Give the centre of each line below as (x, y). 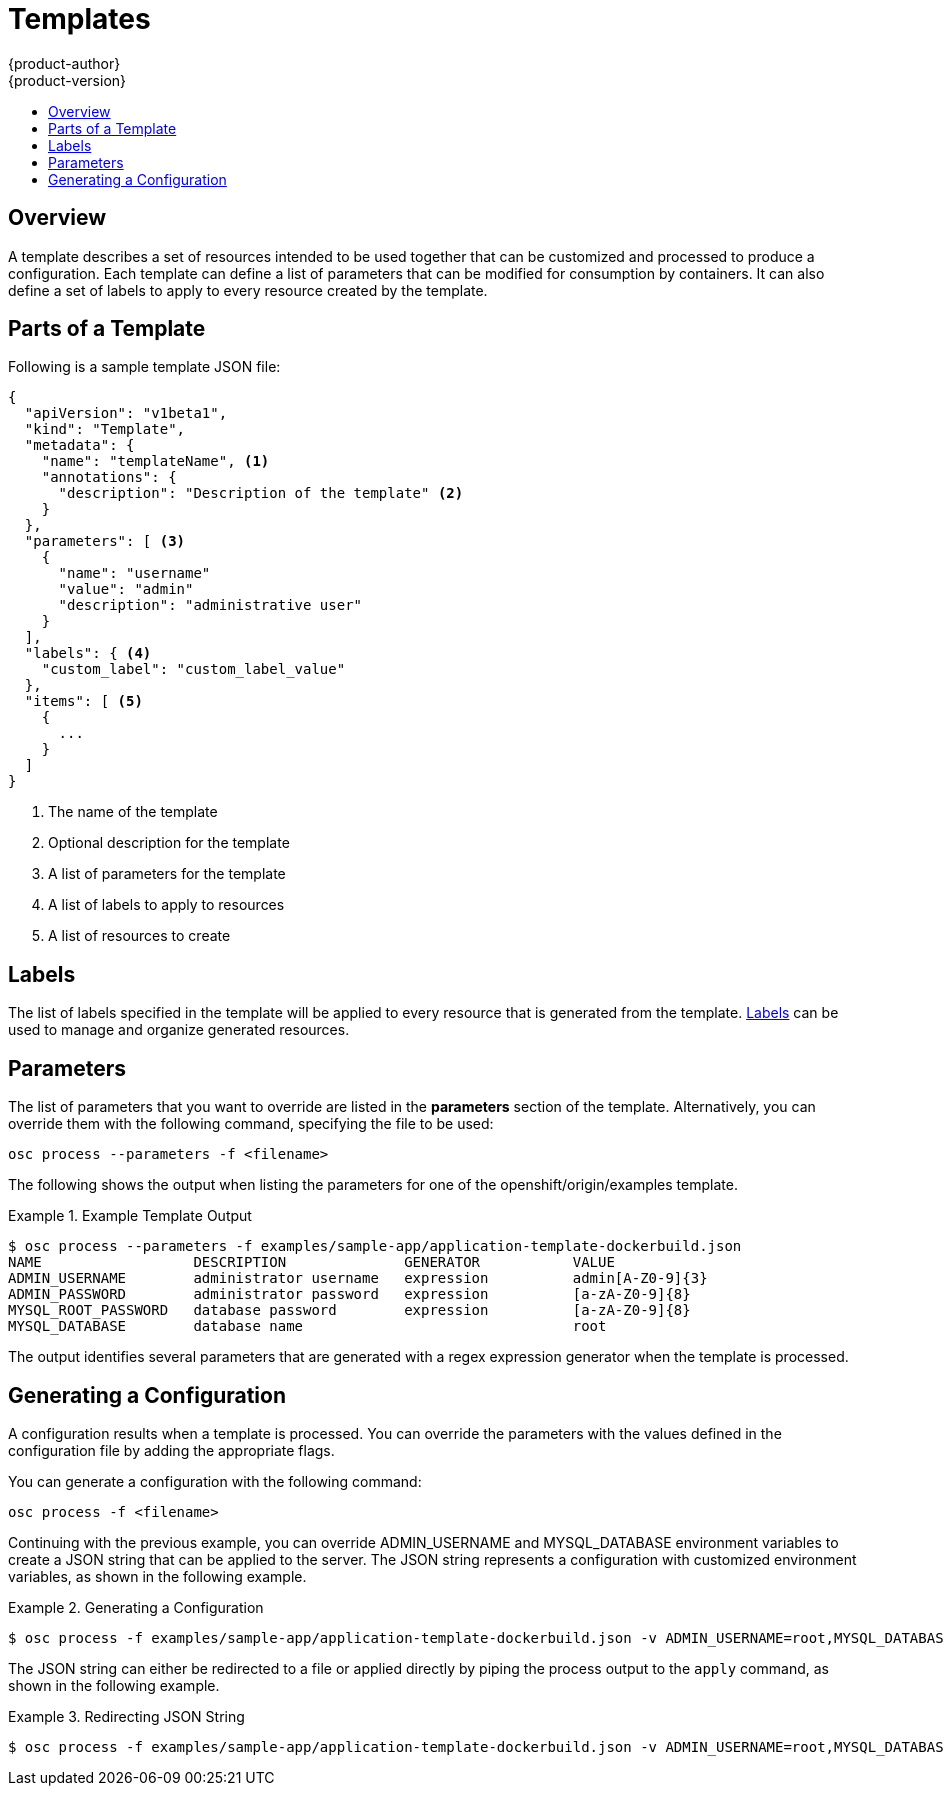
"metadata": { (79, 445)
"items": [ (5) (83, 701)
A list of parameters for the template (167, 874)
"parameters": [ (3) (105, 541)
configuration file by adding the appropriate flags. (171, 1450)
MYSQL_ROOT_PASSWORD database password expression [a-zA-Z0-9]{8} (349, 1310)
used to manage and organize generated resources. (179, 1030)
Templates (79, 19)
